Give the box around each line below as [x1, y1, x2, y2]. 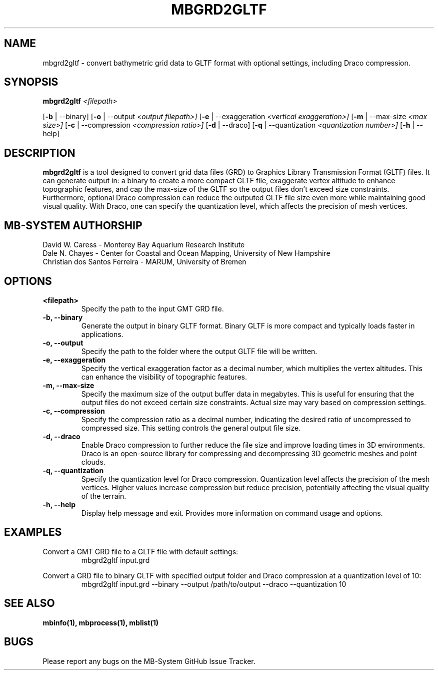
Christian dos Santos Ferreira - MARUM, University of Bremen [42, 257, 246, 266]
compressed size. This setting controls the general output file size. [81, 423, 301, 432]
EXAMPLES [4, 526, 62, 539]
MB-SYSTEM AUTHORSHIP [4, 219, 142, 232]
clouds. [81, 457, 105, 466]
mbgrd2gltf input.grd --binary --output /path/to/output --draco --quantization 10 [81, 579, 346, 588]
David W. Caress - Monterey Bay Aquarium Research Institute [42, 240, 245, 249]
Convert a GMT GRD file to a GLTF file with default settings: [42, 547, 238, 556]
